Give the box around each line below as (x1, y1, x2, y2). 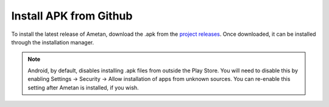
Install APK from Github (11, 9, 133, 22)
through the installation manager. (11, 38, 94, 46)
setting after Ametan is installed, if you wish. (27, 84, 140, 91)
